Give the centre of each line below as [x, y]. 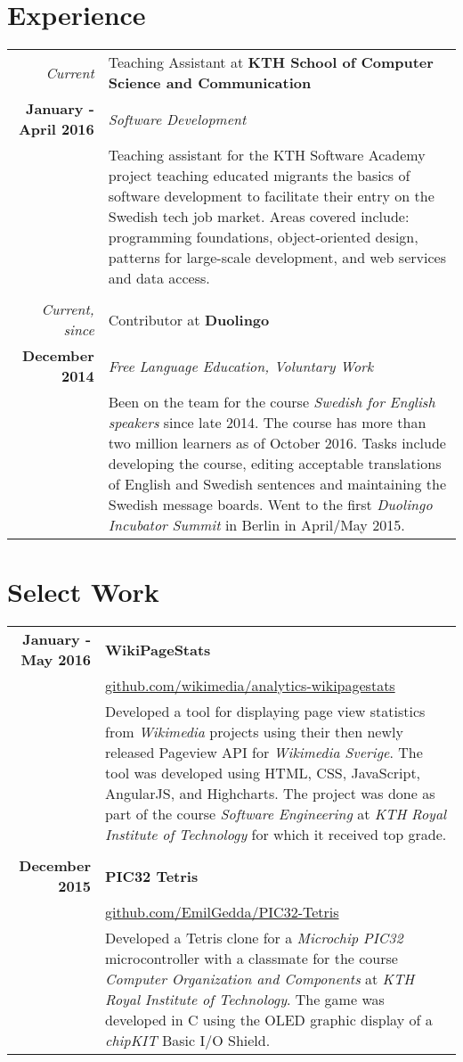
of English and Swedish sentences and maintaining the [277, 484]
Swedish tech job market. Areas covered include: [259, 217]
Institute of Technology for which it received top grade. [276, 835]
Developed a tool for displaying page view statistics [265, 712]
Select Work [83, 592]
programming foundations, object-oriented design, [263, 237]
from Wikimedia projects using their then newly [254, 732]
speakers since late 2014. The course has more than [267, 423]
